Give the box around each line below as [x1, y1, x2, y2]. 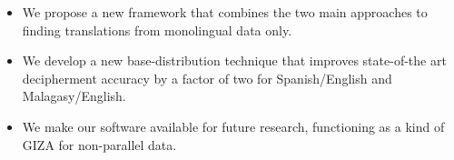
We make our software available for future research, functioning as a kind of [22, 116, 445, 135]
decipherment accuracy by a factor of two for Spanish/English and [22, 68, 392, 87]
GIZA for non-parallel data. [22, 135, 177, 154]
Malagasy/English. [22, 86, 126, 105]
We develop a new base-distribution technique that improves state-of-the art [22, 51, 447, 70]
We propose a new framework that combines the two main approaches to [22, 3, 428, 21]
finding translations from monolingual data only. [22, 20, 292, 39]
